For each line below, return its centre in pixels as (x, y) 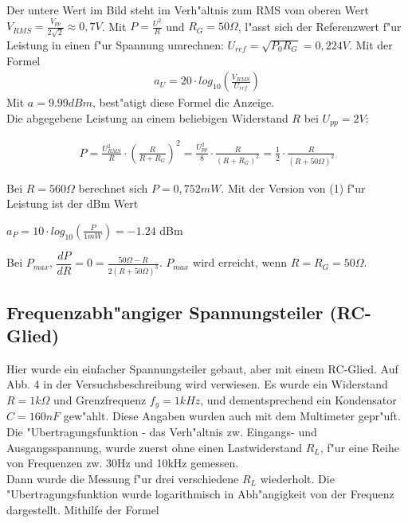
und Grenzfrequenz (100, 400)
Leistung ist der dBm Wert (73, 203)
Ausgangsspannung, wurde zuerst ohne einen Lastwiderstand (155, 447)
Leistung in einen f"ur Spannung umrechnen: (115, 45)
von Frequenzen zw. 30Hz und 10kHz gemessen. (123, 463)
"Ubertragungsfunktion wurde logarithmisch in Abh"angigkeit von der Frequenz (200, 494)
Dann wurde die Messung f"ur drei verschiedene (123, 478)
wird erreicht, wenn (240, 262)
